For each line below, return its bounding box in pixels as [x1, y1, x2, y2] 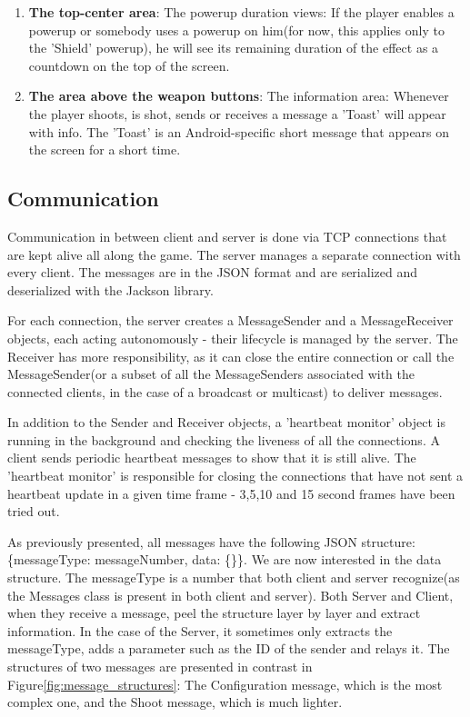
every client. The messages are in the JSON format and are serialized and [7, 263, 417, 282]
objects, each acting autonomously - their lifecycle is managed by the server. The [7, 328, 458, 347]
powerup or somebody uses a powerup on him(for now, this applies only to [28, 20, 445, 39]
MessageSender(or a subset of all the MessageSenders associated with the [7, 364, 415, 383]
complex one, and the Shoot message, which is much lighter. [7, 692, 343, 712]
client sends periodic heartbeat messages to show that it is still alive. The [7, 448, 416, 467]
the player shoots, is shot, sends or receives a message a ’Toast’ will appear [28, 104, 446, 123]
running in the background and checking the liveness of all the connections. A [7, 430, 440, 449]
